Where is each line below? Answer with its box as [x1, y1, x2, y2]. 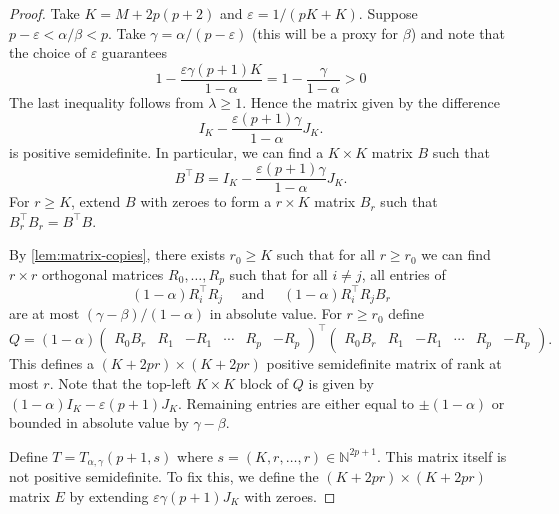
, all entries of [361, 263, 446, 284]
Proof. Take [9, 3, 80, 23]
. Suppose [358, 3, 418, 23]
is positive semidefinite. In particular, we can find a [9, 141, 324, 162]
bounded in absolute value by [9, 412, 189, 433]
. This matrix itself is [376, 445, 507, 466]
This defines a [9, 353, 94, 374]
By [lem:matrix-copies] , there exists [9, 244, 225, 265]
